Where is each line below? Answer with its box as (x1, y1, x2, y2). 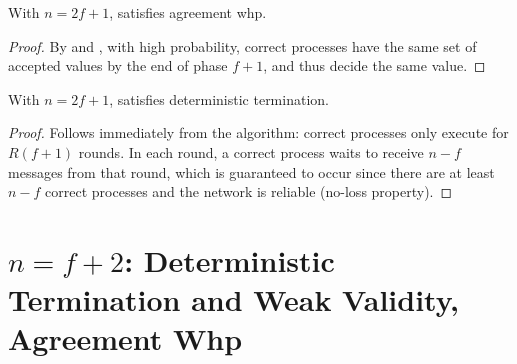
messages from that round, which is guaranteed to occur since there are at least (8, 161, 495, 182)
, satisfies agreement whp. (109, 2, 267, 22)
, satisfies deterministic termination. (109, 88, 329, 109)
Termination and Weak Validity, (8, 279, 459, 320)
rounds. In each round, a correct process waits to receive (78, 141, 424, 162)
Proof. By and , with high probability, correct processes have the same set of (8, 35, 477, 56)
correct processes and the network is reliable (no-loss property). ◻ (45, 181, 453, 202)
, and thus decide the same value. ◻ (263, 55, 486, 76)
